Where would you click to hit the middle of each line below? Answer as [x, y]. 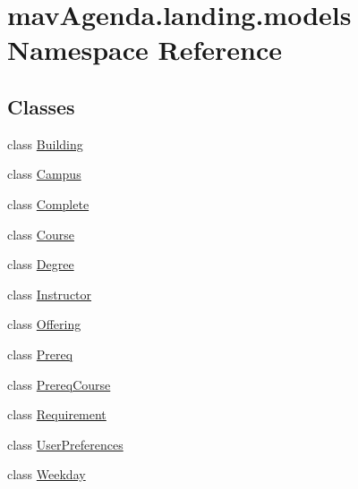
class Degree [41, 264]
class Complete [48, 203]
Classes [41, 106]
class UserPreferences [65, 444]
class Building [45, 143]
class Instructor [50, 294]
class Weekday [47, 474]
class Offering [44, 324]
